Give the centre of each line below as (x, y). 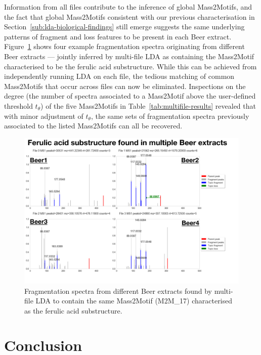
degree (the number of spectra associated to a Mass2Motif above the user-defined (130, 96)
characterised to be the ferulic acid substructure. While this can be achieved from (130, 66)
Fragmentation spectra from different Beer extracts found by (118, 291)
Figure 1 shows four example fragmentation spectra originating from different (124, 46)
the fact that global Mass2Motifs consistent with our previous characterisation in (129, 16)
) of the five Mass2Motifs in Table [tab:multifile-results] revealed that (148, 105)
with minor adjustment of (44, 116)
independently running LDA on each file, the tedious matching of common (119, 76)
